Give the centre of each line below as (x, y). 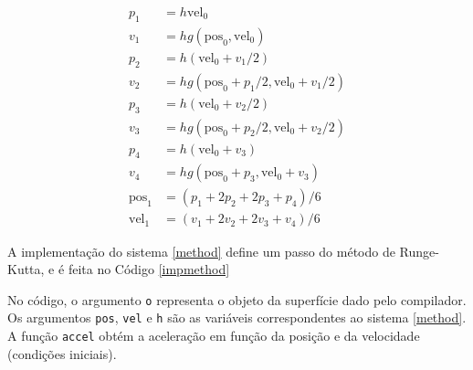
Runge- (419, 251)
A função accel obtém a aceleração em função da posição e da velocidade (214, 335)
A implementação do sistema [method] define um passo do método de (201, 251)
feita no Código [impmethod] (149, 269)
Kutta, (26, 269)
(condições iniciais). (62, 353)
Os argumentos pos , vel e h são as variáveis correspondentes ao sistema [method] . (237, 317)
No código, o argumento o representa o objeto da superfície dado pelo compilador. (237, 299)
